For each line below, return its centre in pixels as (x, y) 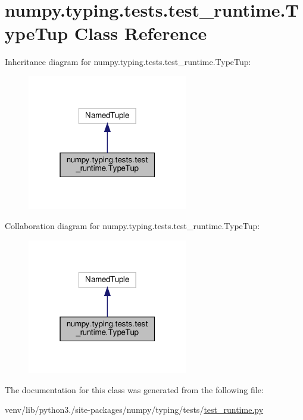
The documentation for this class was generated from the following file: (134, 389)
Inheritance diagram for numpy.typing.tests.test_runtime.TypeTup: (128, 62)
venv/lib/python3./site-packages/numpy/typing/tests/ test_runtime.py (134, 410)
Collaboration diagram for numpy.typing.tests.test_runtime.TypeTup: (132, 225)
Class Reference (140, 33)
